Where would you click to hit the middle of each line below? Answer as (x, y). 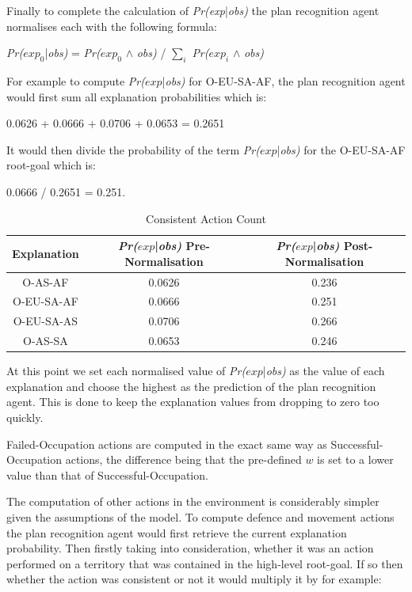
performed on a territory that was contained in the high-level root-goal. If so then (205, 563)
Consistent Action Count (206, 218)
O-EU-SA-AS (46, 321)
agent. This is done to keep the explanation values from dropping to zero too (193, 402)
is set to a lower (355, 459)
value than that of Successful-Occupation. (107, 474)
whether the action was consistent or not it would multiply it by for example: (194, 579)
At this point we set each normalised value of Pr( (126, 371)
